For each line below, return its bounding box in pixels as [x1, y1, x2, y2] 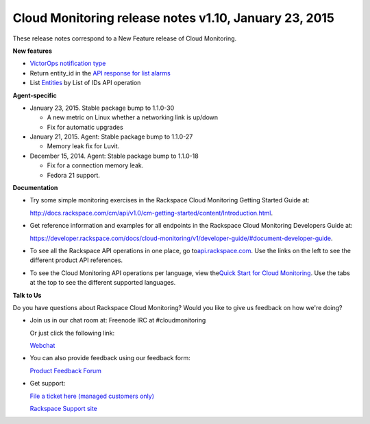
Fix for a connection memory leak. [47, 161, 144, 169]
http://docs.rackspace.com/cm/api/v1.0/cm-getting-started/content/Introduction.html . [29, 209, 273, 217]
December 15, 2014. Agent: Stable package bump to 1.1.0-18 [29, 152, 199, 160]
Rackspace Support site [29, 405, 97, 413]
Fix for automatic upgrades [47, 123, 123, 131]
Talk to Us [12, 291, 42, 299]
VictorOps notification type [29, 59, 106, 68]
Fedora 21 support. [47, 171, 101, 179]
